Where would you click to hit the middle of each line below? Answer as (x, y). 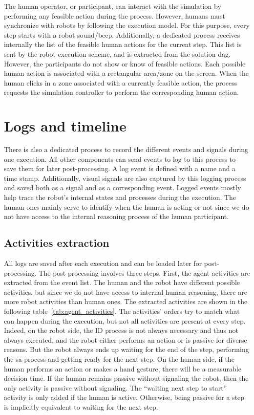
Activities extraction (57, 243)
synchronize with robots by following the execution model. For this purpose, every (127, 25)
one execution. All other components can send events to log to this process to (120, 159)
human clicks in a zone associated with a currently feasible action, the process (121, 82)
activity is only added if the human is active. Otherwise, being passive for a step (124, 397)
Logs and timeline (65, 126)
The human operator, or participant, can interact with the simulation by (113, 6)
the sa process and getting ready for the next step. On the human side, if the (119, 359)
